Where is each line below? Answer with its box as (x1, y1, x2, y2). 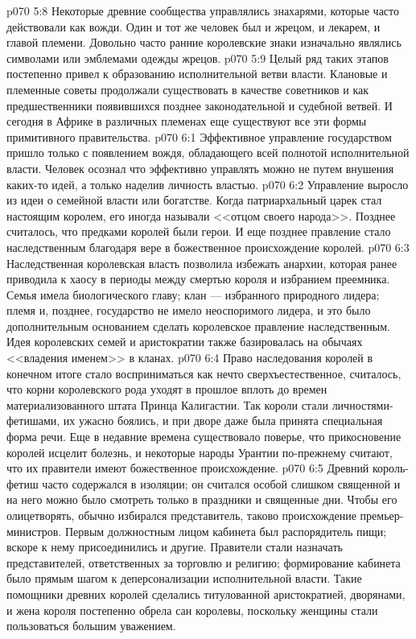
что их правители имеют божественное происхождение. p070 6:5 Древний (6, 460, 369, 476)
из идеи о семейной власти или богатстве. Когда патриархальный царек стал (6, 192, 382, 208)
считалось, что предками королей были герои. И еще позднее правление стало (6, 223, 391, 240)
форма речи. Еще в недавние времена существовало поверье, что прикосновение (6, 428, 402, 445)
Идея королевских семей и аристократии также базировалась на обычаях (6, 333, 363, 350)
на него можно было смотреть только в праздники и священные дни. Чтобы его (6, 491, 397, 508)
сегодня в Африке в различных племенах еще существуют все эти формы (6, 113, 367, 130)
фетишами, (6, 412, 60, 429)
